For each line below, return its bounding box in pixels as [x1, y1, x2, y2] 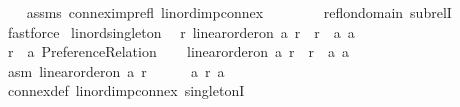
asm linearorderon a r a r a [7, 60, 225, 81]
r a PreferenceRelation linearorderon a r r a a [7, 41, 350, 62]
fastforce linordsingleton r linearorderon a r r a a [7, 21, 355, 42]
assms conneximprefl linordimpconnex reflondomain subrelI [26, 2, 452, 22]
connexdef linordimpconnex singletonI [7, 80, 245, 101]
